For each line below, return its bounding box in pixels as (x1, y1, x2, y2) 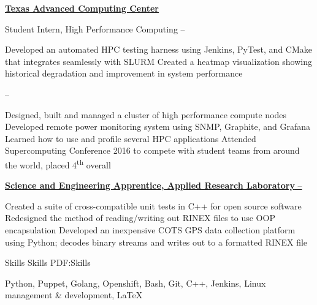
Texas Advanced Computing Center (5, 2, 159, 14)
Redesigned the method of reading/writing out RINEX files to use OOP (5, 211, 275, 224)
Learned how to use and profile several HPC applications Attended (5, 132, 256, 145)
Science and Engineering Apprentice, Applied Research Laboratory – (5, 179, 302, 192)
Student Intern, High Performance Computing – (5, 22, 185, 35)
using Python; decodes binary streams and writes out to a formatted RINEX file (5, 235, 308, 248)
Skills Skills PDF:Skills (5, 256, 91, 269)
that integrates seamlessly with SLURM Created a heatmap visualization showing (5, 55, 313, 67)
